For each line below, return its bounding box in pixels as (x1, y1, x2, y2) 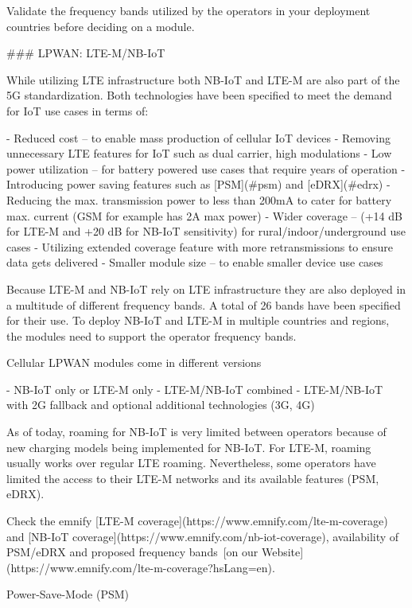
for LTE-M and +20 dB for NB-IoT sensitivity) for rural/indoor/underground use (6, 223, 406, 240)
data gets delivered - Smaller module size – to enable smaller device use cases (6, 254, 383, 271)
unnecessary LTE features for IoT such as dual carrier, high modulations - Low (6, 145, 392, 162)
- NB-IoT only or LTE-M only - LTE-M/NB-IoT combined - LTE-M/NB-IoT (6, 380, 383, 397)
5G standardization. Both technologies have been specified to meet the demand (6, 87, 392, 103)
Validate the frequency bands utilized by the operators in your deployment (6, 2, 371, 18)
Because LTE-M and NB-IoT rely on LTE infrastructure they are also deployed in (6, 280, 406, 297)
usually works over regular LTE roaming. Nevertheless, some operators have (6, 454, 376, 471)
